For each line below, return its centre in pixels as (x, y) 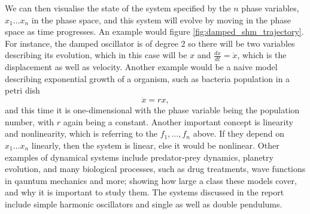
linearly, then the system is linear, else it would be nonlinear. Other (155, 145)
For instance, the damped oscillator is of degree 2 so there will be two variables (150, 43)
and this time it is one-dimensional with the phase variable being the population (152, 110)
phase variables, (270, 8)
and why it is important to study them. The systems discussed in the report (145, 192)
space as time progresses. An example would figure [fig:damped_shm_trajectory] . (154, 31)
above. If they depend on (239, 133)
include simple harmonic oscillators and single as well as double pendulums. (144, 204)
